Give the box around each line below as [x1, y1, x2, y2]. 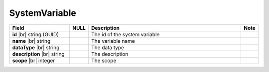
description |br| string [12, 50, 65, 57]
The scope [91, 57, 117, 64]
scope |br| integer [12, 57, 55, 64]
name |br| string [12, 37, 51, 44]
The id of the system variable [91, 31, 160, 38]
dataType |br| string [12, 44, 60, 51]
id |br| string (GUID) [12, 31, 59, 38]
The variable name [91, 37, 135, 44]
